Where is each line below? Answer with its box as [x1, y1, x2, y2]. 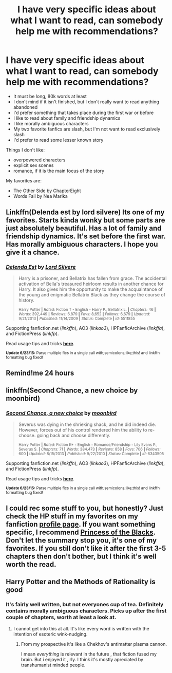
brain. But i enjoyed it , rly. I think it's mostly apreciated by [21, 656, 143, 662]
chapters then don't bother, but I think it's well [6, 552, 157, 561]
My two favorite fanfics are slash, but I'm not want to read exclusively [13, 126, 161, 132]
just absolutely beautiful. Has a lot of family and [6, 224, 162, 233]
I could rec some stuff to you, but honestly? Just [6, 504, 164, 513]
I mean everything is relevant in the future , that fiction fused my [21, 651, 157, 657]
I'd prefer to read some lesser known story [13, 137, 104, 143]
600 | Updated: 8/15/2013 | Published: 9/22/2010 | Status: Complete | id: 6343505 [18, 451, 164, 456]
